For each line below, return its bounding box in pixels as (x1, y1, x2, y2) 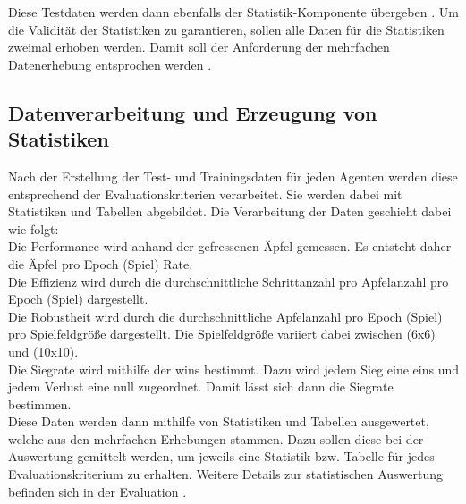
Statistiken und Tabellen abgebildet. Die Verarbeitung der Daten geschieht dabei (8, 202, 452, 221)
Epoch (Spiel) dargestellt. (8, 290, 148, 308)
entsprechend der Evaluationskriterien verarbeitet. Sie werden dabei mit (8, 184, 402, 203)
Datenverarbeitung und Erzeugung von (8, 98, 377, 126)
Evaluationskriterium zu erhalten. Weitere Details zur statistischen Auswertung (8, 465, 444, 483)
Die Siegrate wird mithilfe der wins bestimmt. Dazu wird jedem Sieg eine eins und (8, 359, 459, 378)
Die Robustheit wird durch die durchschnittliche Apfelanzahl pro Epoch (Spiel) (8, 307, 443, 325)
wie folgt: (8, 219, 59, 238)
